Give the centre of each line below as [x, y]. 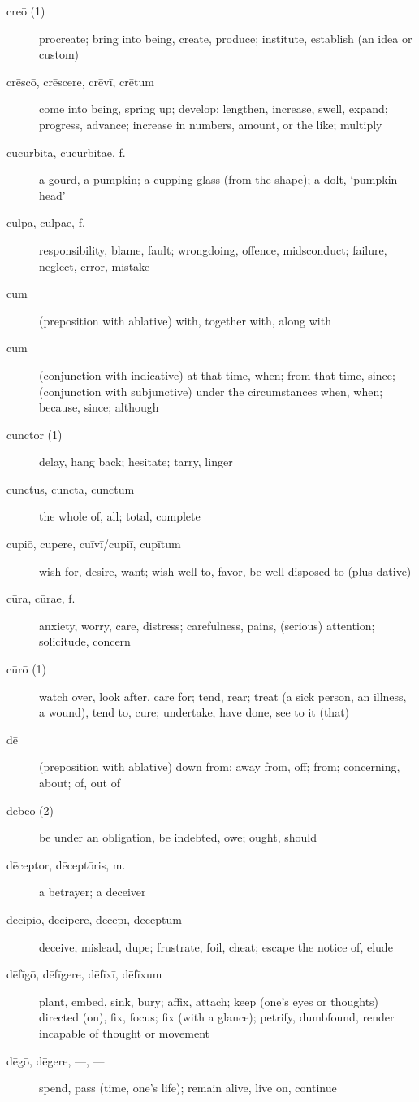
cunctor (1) [35, 434]
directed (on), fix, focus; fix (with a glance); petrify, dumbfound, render [217, 1017]
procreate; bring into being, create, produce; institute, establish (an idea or [226, 38]
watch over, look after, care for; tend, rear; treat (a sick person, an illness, [223, 696]
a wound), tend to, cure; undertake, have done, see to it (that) [194, 712]
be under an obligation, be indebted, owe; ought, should [178, 837]
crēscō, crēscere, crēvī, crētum [80, 81]
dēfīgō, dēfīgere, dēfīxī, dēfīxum [84, 974]
